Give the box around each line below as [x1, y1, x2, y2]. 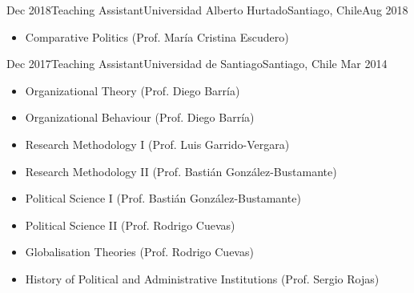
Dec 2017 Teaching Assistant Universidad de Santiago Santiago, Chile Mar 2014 [6, 55, 388, 72]
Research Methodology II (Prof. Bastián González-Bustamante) [25, 163, 337, 179]
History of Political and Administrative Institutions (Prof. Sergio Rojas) [25, 270, 380, 287]
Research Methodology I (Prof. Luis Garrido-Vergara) [25, 135, 290, 152]
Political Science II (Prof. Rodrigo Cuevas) [25, 216, 235, 233]
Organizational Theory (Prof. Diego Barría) [25, 82, 240, 98]
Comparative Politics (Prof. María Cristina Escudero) [25, 28, 289, 45]
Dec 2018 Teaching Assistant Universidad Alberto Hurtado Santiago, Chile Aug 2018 [6, 2, 408, 18]
